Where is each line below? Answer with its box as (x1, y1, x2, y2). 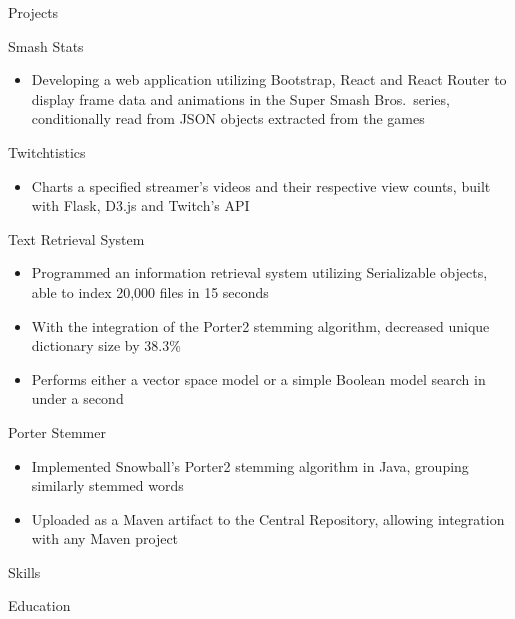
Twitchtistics (8, 141, 86, 162)
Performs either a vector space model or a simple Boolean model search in (31, 368, 486, 389)
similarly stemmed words (31, 475, 184, 496)
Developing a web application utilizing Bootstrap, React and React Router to (31, 69, 507, 90)
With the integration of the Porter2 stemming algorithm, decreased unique (31, 315, 490, 336)
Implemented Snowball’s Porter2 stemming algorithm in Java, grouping (31, 455, 469, 476)
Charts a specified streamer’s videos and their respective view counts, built (31, 175, 491, 196)
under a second (31, 388, 124, 409)
